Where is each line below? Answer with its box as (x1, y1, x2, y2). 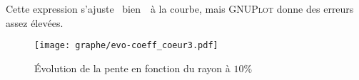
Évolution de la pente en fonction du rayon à (34, 60, 231, 75)
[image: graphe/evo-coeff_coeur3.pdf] (34, 40, 218, 51)
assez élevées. (6, 15, 64, 30)
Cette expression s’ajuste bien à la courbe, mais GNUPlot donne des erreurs (6, 1, 354, 16)
